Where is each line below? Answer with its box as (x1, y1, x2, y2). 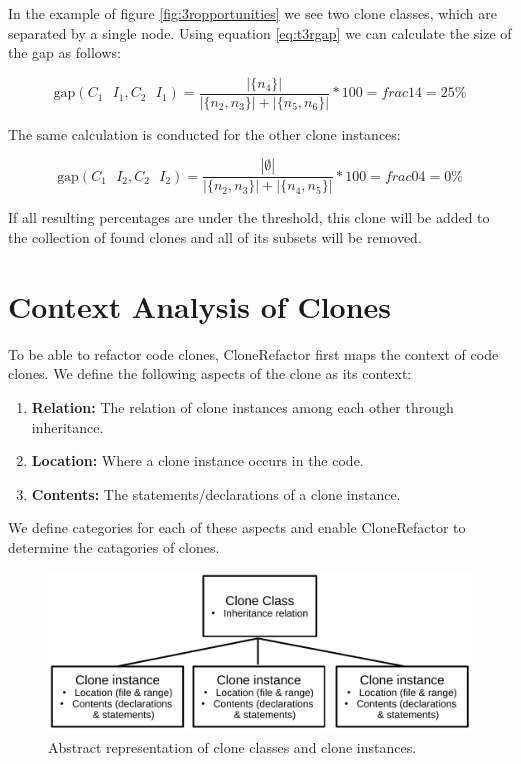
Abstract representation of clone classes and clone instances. (48, 736, 417, 757)
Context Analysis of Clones (8, 285, 392, 326)
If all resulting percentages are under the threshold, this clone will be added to (8, 207, 490, 228)
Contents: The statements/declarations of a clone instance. (31, 483, 401, 504)
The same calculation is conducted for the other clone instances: (8, 123, 401, 144)
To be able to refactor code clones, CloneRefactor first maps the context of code (8, 343, 499, 364)
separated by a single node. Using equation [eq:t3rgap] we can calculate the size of (8, 22, 512, 43)
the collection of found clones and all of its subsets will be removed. (8, 227, 422, 248)
